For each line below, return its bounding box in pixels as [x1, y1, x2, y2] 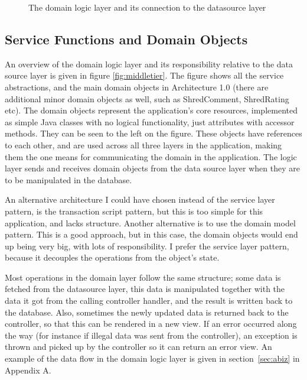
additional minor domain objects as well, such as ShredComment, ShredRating [5, 92, 289, 105]
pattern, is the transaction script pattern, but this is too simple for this [5, 204, 263, 217]
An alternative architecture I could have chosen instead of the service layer [5, 193, 275, 206]
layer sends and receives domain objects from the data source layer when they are [5, 162, 300, 174]
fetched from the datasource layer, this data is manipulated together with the [5, 282, 285, 295]
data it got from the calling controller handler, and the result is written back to [5, 294, 293, 307]
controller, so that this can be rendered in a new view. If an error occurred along [5, 317, 297, 330]
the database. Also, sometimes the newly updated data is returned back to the [5, 306, 289, 318]
